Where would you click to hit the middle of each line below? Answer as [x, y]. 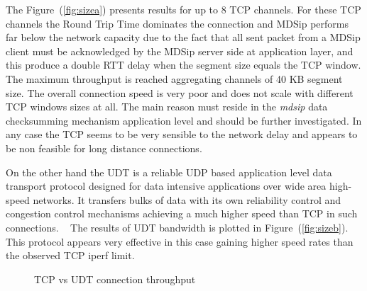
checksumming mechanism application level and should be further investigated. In [184, 120]
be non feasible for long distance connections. [104, 148]
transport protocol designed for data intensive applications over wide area [166, 186]
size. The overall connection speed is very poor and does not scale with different [180, 92]
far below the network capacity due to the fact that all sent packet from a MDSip [183, 37]
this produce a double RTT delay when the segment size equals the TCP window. [183, 65]
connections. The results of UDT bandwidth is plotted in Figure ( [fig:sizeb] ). [177, 227]
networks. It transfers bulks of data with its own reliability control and [187, 199]
